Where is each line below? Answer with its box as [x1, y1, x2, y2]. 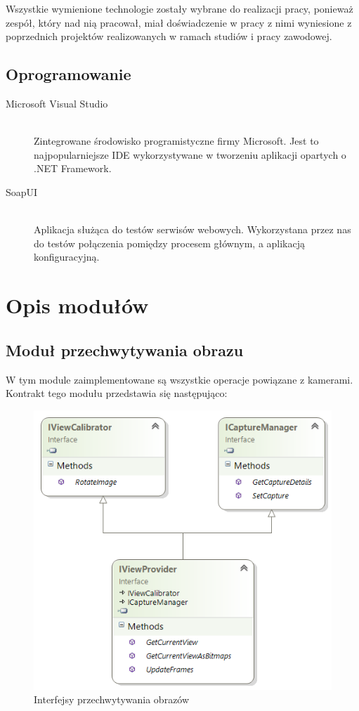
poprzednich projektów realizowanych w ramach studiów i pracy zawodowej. [6, 29, 332, 44]
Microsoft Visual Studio [6, 96, 108, 110]
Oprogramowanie [6, 63, 131, 85]
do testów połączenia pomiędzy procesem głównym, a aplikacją [34, 235, 306, 250]
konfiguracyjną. [34, 249, 100, 264]
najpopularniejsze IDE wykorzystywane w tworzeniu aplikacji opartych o [34, 147, 346, 162]
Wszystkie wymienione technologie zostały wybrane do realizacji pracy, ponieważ [6, 1, 353, 15]
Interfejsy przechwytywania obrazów [34, 692, 190, 707]
